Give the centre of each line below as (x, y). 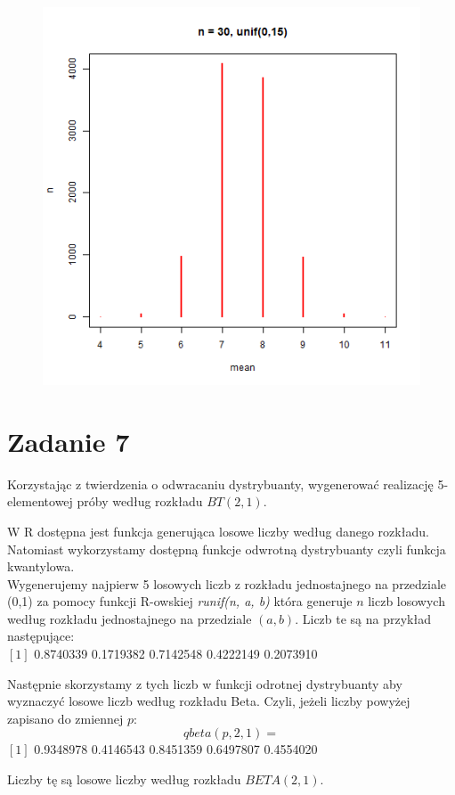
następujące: (41, 636)
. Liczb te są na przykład (363, 618)
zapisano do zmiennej (65, 718)
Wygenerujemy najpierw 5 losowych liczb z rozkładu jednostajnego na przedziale (227, 583)
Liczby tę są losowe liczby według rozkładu (124, 779)
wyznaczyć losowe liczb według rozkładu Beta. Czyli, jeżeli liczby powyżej (209, 701)
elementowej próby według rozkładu (105, 501)
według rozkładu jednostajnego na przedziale (130, 618)
